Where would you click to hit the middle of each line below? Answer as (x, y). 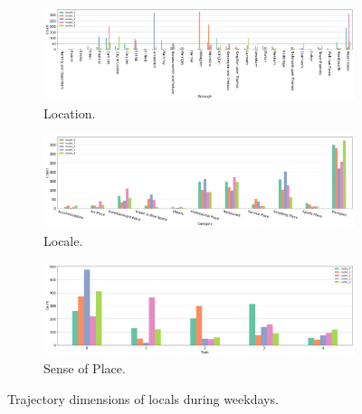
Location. (70, 113)
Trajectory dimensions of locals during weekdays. (143, 398)
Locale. (63, 241)
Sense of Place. (85, 368)
